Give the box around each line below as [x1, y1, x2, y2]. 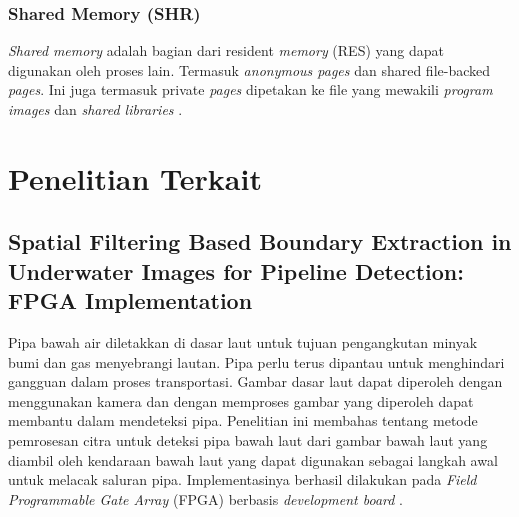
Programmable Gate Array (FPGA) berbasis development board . [8, 488, 403, 509]
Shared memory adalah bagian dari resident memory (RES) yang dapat [8, 40, 445, 61]
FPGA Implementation [8, 285, 253, 316]
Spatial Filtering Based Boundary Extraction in [8, 226, 512, 257]
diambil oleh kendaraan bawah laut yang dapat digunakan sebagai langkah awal [8, 449, 498, 470]
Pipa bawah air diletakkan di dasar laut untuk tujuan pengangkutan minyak [8, 331, 478, 352]
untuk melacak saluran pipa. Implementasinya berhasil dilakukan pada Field [8, 469, 477, 490]
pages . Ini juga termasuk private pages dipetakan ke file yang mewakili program [8, 79, 493, 100]
